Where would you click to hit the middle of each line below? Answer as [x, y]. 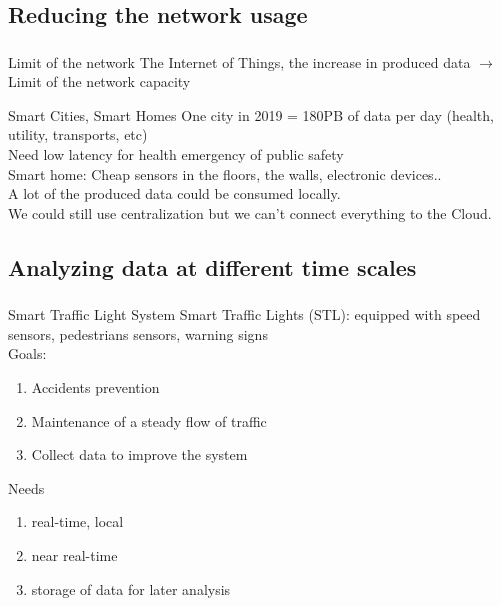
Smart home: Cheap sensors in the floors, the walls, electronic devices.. [225, 173]
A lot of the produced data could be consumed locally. [174, 193]
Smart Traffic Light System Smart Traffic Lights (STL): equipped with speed [244, 314]
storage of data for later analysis [131, 588]
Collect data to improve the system [139, 454]
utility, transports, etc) [78, 134]
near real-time [74, 554]
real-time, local [77, 521]
